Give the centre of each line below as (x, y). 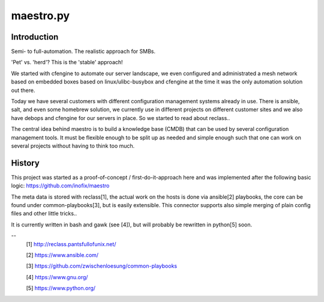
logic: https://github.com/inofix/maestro (60, 186)
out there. (23, 90)
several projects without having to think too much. (73, 146)
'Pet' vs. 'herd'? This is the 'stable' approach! (67, 62)
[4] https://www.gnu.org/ (57, 277)
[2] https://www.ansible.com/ (62, 255)
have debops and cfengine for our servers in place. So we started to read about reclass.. (121, 118)
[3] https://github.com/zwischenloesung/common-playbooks (101, 266)
